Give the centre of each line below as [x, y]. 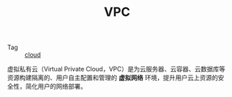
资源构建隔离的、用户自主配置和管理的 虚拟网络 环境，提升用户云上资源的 [113, 78]
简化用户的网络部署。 [56, 87]
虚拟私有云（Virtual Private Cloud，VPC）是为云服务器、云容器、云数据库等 [116, 69]
